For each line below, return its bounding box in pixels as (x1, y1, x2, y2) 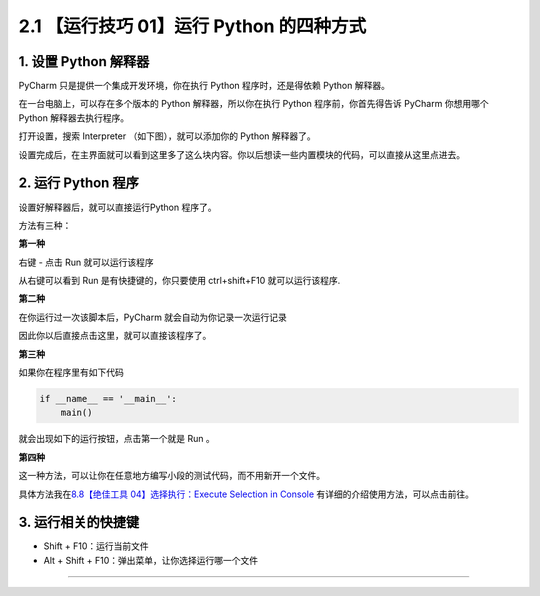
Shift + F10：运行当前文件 (43, 540, 149, 552)
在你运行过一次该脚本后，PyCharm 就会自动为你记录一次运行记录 (18, 311, 287, 323)
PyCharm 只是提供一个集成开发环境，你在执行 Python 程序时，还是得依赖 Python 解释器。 (18, 80, 390, 92)
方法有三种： (18, 219, 72, 231)
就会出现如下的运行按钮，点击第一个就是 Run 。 (18, 433, 215, 445)
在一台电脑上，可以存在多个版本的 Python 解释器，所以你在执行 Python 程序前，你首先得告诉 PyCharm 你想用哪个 (18, 98, 489, 110)
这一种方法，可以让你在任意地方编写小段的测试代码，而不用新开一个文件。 (18, 470, 325, 482)
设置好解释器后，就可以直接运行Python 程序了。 (18, 201, 217, 213)
